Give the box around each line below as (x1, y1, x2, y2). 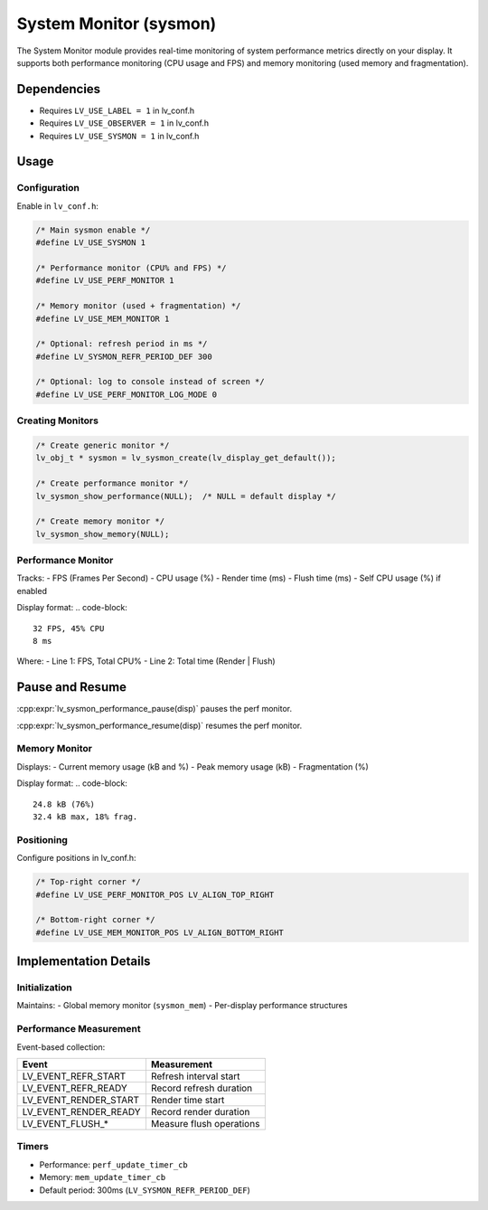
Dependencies (16, 81, 101, 97)
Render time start (150, 1093, 225, 1106)
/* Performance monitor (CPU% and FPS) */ (35, 262, 227, 273)
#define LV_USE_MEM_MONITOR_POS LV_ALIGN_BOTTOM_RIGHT (35, 927, 284, 938)
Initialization (16, 981, 72, 994)
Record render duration (150, 1105, 250, 1118)
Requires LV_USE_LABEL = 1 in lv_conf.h (39, 105, 195, 116)
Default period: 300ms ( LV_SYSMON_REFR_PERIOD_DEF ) (39, 1185, 250, 1196)
